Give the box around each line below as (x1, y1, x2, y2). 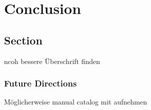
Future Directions (4, 77, 77, 89)
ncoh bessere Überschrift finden (4, 55, 100, 66)
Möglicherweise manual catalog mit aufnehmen (4, 96, 147, 107)
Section (4, 32, 42, 47)
